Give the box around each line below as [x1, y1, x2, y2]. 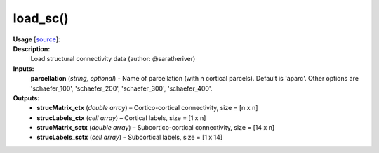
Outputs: [13, 93, 40, 102]
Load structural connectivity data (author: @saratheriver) [30, 55, 196, 63]
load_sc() [13, 11, 69, 26]
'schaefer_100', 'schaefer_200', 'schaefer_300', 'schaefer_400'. [30, 84, 213, 93]
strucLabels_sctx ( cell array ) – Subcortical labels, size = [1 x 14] [36, 133, 223, 142]
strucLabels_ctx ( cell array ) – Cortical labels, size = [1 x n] [36, 113, 206, 122]
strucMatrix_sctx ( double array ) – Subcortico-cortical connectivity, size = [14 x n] [36, 124, 275, 132]
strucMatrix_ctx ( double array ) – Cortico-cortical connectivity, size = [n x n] [36, 104, 258, 112]
